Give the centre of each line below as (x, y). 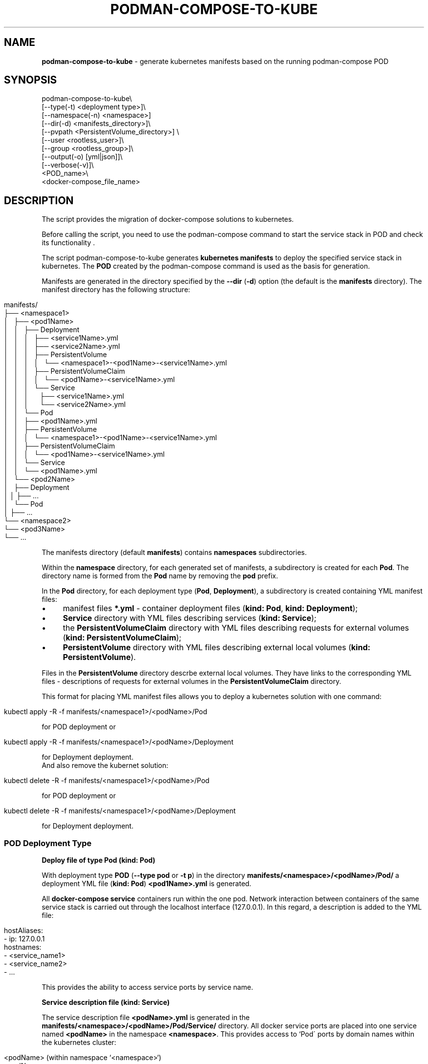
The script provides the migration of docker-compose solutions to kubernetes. (168, 219)
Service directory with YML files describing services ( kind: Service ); (190, 618)
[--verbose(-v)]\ (68, 165)
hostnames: (23, 947)
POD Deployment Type (48, 843)
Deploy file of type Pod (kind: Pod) (98, 860)
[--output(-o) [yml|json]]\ (82, 157)
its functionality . (68, 243)
